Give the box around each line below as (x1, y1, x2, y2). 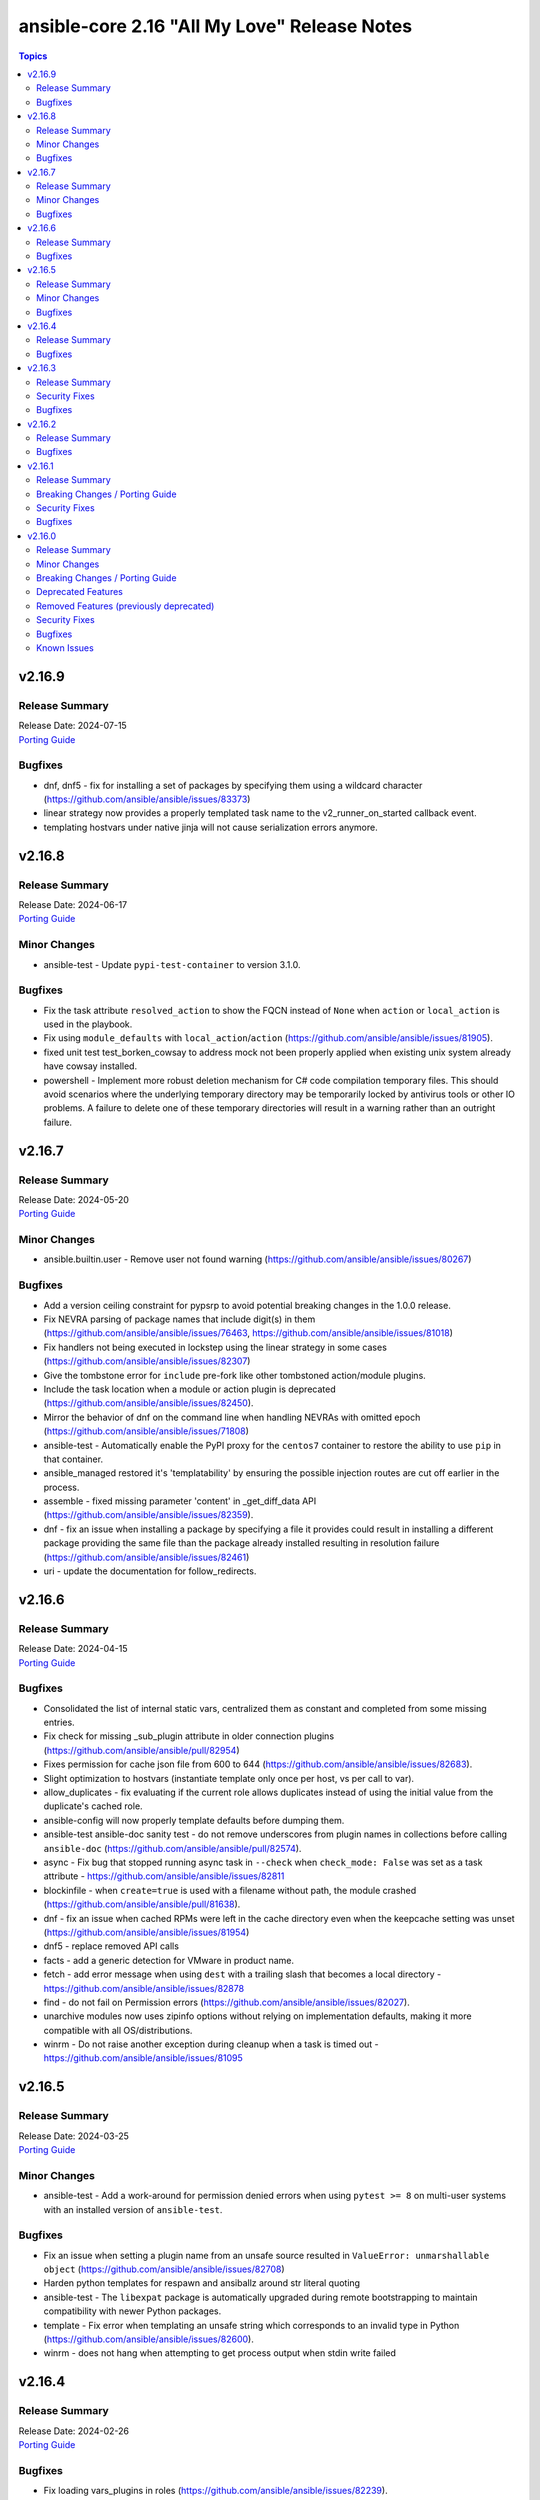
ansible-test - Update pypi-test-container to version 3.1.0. (43, 958, 301, 970)
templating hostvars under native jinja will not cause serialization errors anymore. (43, 821, 379, 833)
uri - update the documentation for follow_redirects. (43, 1565, 257, 1577)
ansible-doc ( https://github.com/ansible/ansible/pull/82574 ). (43, 1842, 302, 1854)
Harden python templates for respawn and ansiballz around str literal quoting (43, 2277, 360, 2289)
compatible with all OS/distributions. (43, 2024, 193, 2036)
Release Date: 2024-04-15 (18, 1643, 129, 1655)
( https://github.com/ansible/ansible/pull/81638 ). (43, 1898, 241, 1910)
